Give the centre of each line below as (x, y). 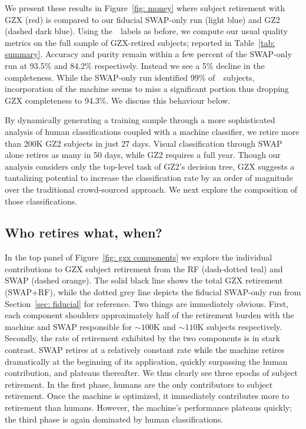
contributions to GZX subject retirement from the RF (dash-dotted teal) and (144, 268)
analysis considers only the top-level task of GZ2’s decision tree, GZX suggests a (150, 166)
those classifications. (41, 201)
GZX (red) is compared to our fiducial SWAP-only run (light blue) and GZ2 (142, 19)
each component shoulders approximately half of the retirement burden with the (149, 315)
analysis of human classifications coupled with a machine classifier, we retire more (152, 131)
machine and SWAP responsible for (69, 326)
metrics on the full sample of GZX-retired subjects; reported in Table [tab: (140, 42)
